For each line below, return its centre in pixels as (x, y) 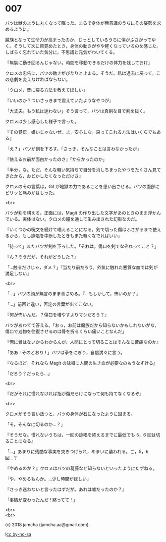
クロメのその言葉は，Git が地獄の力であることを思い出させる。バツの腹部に (83, 186)
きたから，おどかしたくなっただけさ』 (44, 176)
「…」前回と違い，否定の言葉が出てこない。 (51, 304)
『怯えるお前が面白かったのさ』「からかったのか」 (56, 159)
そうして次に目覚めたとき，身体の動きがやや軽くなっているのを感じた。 (87, 46)
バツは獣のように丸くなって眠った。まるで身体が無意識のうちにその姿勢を (81, 23)
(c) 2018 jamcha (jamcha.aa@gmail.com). (48, 524)
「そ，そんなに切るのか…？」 (35, 424)
